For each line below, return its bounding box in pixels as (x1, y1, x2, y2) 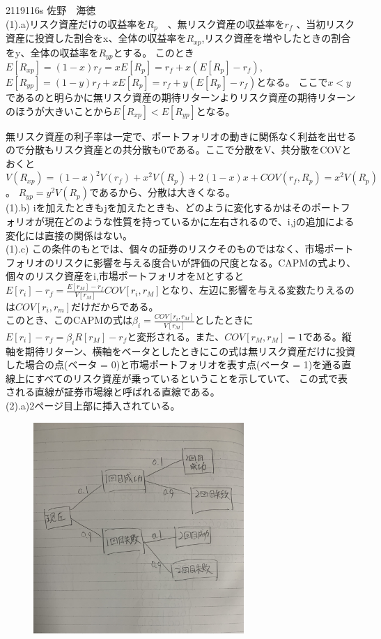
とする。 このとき (113, 45, 194, 59)
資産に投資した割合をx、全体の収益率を (6, 31, 187, 45)
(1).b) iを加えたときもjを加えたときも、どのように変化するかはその (6, 200, 311, 215)
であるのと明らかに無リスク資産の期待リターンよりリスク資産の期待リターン (6, 89, 356, 104)
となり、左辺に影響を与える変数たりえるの (160, 283, 355, 297)
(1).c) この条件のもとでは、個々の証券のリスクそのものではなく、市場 (6, 241, 325, 256)
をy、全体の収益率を (6, 45, 99, 59)
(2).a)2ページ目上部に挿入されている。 (6, 398, 180, 412)
